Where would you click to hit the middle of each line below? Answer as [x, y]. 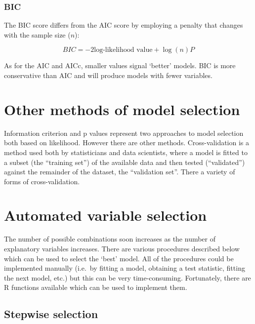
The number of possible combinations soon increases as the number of [110, 239]
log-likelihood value [123, 50]
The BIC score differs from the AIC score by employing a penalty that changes [124, 25]
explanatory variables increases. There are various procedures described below [122, 248]
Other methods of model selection [122, 109]
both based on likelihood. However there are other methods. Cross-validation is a [127, 142]
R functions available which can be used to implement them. [96, 287]
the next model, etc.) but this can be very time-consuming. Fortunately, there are [127, 277]
